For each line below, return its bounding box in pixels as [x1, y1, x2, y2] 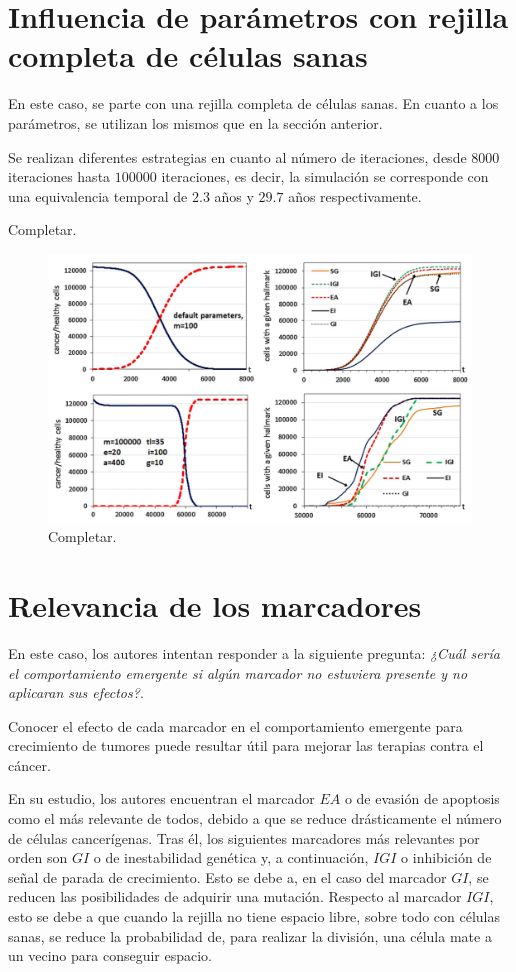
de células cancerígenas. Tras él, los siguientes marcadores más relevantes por [8, 827, 480, 848]
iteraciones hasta [8, 166, 111, 187]
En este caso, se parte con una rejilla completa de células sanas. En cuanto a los [8, 93, 499, 114]
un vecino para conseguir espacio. [8, 945, 213, 966]
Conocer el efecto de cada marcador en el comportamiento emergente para [8, 715, 463, 736]
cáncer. [8, 754, 51, 775]
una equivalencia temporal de [8, 185, 188, 206]
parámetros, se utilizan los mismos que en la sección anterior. [8, 112, 383, 133]
